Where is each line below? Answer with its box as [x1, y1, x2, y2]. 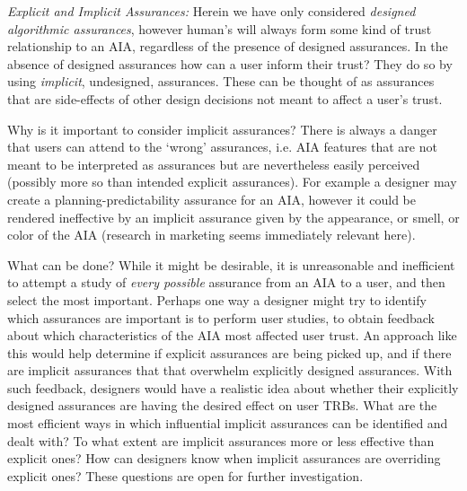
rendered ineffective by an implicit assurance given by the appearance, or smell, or [7, 207, 460, 226]
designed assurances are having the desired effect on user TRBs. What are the [7, 396, 437, 415]
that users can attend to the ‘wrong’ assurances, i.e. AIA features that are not [7, 137, 437, 156]
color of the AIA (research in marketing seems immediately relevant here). [7, 225, 416, 244]
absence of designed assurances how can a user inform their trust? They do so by [7, 54, 453, 73]
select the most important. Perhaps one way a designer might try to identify [7, 290, 427, 309]
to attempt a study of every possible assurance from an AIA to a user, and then [7, 273, 445, 292]
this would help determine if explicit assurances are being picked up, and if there [7, 343, 452, 362]
